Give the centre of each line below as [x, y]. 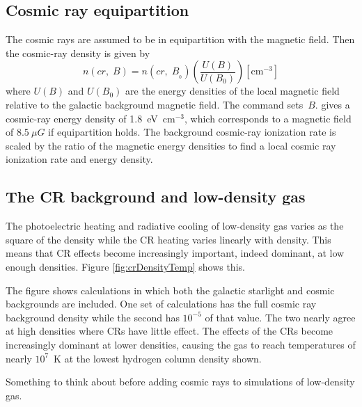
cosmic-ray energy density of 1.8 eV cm [90, 118]
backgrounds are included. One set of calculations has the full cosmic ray [161, 304]
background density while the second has [93, 317]
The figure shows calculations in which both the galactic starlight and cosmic [170, 290]
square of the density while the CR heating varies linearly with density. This [168, 239]
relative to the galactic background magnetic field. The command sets [155, 104]
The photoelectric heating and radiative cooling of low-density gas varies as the [175, 226]
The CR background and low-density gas [156, 197]
